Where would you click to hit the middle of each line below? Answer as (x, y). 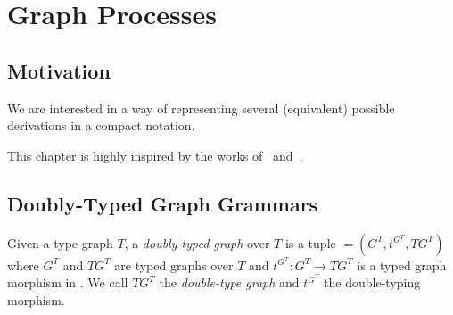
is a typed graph (402, 265)
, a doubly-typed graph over (197, 242)
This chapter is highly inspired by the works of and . (155, 155)
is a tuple (310, 242)
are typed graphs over (174, 265)
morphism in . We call (68, 282)
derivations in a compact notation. (101, 125)
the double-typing (372, 282)
